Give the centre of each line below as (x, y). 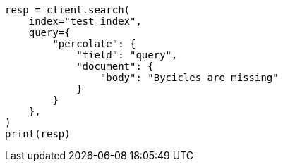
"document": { (115, 66)
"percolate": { (94, 44)
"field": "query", (127, 55)
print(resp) (38, 134)
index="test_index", (85, 21)
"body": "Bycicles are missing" (189, 78)
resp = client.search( (68, 10)
